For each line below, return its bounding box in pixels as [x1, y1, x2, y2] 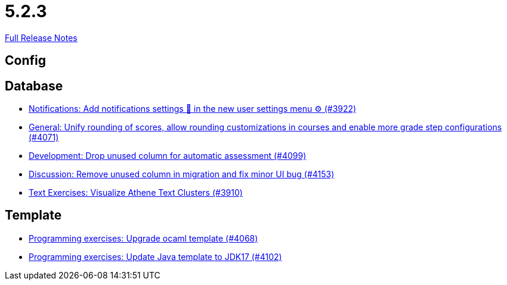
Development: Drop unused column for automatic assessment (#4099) [29, 151, 307, 161]
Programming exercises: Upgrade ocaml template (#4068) [29, 233, 258, 243]
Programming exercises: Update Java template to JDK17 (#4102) [29, 251, 282, 262]
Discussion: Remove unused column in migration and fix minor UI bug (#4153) [29, 169, 335, 180]
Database [5, 78, 63, 93]
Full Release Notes [5, 32, 78, 43]
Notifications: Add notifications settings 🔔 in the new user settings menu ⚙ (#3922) [29, 104, 357, 114]
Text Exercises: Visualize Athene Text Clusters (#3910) [29, 187, 243, 198]
